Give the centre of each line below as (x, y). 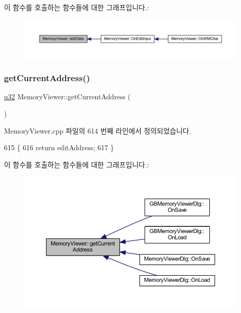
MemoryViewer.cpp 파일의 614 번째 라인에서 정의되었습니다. (98, 130)
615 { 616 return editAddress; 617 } (59, 147)
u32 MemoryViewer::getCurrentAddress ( (67, 97)
